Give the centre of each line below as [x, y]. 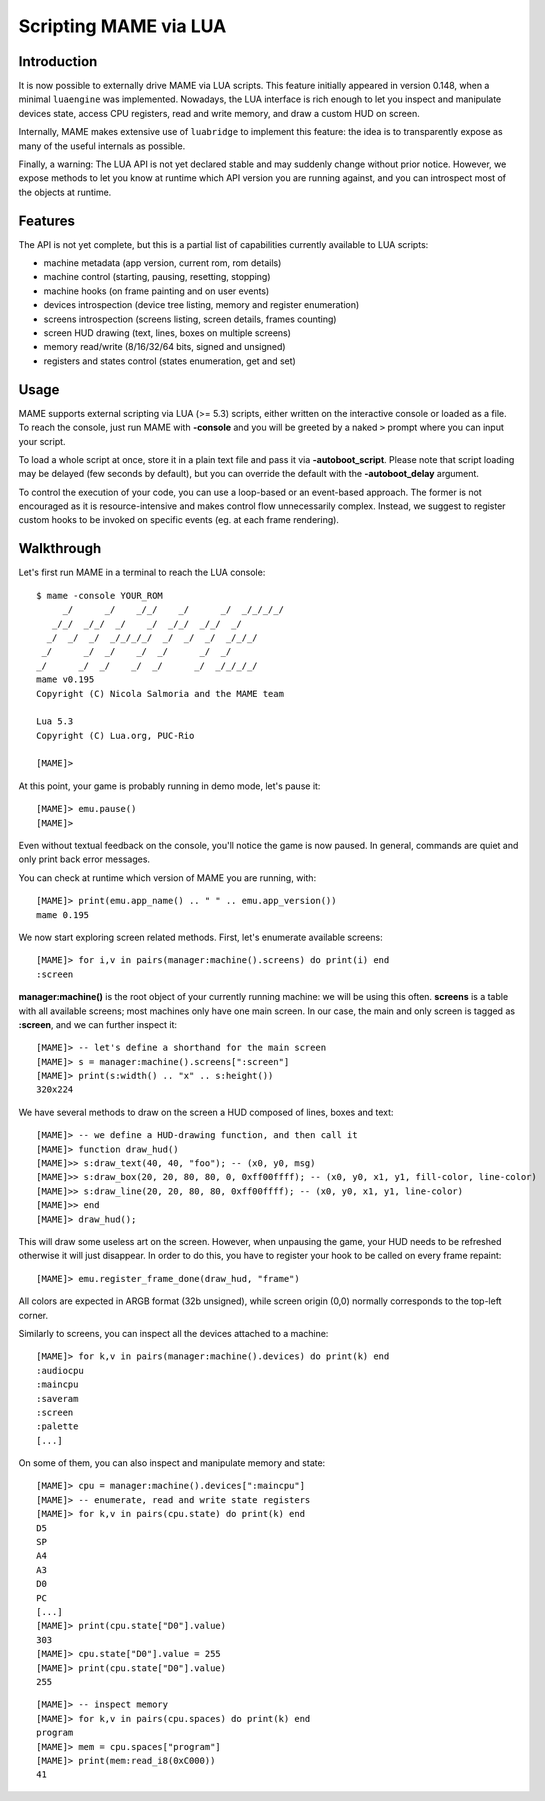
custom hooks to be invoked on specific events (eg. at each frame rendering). [179, 520]
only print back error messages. [84, 859]
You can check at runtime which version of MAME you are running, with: [167, 877]
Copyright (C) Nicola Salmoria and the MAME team [160, 693]
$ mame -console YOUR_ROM [100, 595]
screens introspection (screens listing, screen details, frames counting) [190, 319]
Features [46, 220]
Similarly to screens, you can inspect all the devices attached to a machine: [173, 1333]
